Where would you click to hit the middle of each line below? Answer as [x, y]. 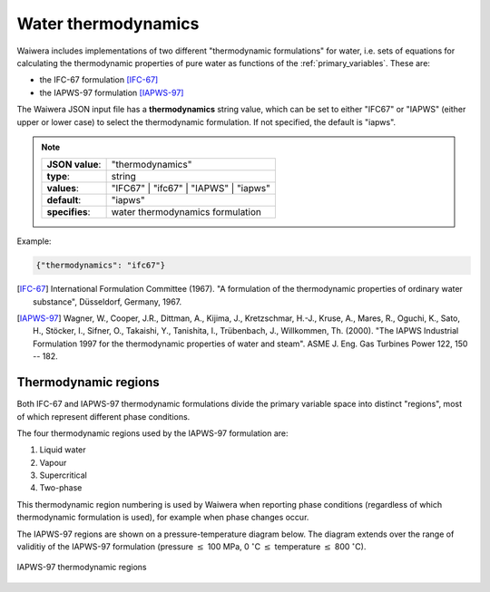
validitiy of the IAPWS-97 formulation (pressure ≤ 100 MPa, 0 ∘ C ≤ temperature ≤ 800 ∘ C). [191, 546]
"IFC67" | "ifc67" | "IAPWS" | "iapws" [191, 189]
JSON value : [74, 165]
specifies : [69, 212]
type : [58, 177]
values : [63, 189]
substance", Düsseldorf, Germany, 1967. [108, 301]
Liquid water [63, 450]
